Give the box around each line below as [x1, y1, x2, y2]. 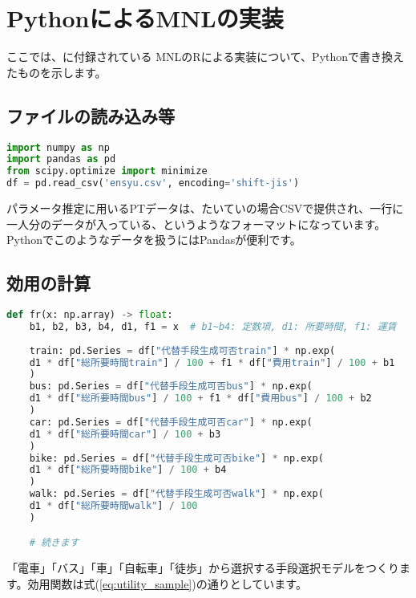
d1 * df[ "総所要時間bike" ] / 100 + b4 [29, 464, 227, 476]
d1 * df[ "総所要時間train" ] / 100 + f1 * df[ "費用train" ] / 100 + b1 [29, 356, 395, 368]
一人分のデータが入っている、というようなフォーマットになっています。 [6, 215, 386, 232]
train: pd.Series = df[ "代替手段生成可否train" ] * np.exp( [29, 344, 336, 356]
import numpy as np [6, 141, 110, 153]
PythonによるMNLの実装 [6, 2, 284, 35]
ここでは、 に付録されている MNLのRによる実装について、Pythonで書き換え [6, 48, 405, 65]
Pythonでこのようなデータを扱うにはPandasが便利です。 [6, 231, 301, 248]
